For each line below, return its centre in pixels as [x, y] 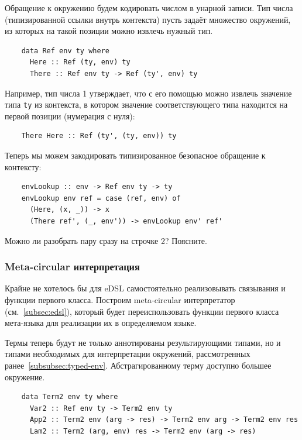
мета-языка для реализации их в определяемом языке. [101, 323]
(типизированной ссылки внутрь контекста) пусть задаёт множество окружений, [148, 19]
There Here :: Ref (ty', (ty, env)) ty [99, 136]
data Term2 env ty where [70, 397]
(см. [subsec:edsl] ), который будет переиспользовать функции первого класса [142, 311]
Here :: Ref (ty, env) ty [80, 62]
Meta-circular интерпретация [72, 267]
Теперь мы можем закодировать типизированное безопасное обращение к [135, 155]
